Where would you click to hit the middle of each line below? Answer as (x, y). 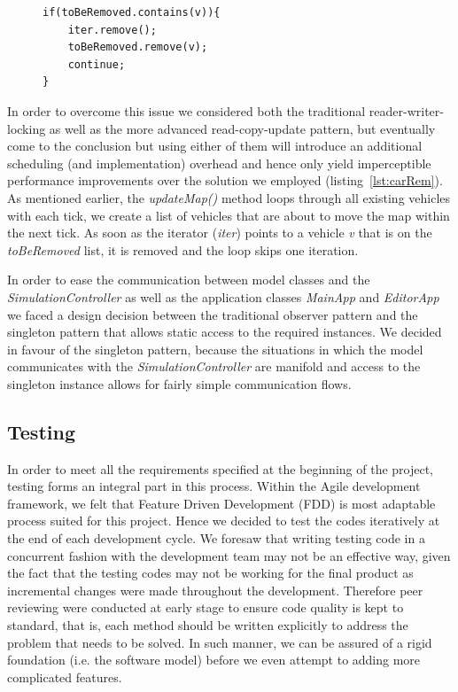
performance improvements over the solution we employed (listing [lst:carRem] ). (225, 180)
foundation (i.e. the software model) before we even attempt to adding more (214, 660)
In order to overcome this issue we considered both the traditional (186, 110)
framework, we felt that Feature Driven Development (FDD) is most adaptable (221, 503)
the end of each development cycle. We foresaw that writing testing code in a (216, 538)
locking (27, 128)
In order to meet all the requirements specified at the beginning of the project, (221, 468)
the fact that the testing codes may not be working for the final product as (210, 573)
